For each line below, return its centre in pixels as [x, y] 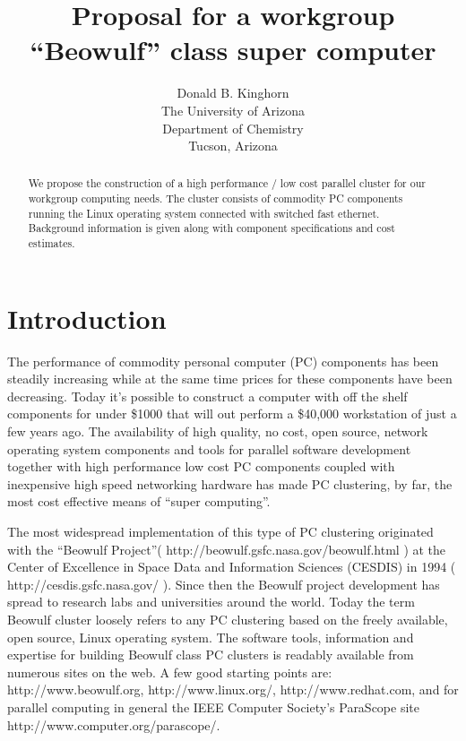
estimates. [52, 243]
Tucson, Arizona [233, 146]
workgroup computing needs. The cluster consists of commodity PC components [216, 198]
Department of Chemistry [233, 128]
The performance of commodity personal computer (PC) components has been [223, 361]
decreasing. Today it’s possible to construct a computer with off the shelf [207, 396]
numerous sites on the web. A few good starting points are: [170, 672]
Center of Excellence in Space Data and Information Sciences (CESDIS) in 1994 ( [232, 567]
